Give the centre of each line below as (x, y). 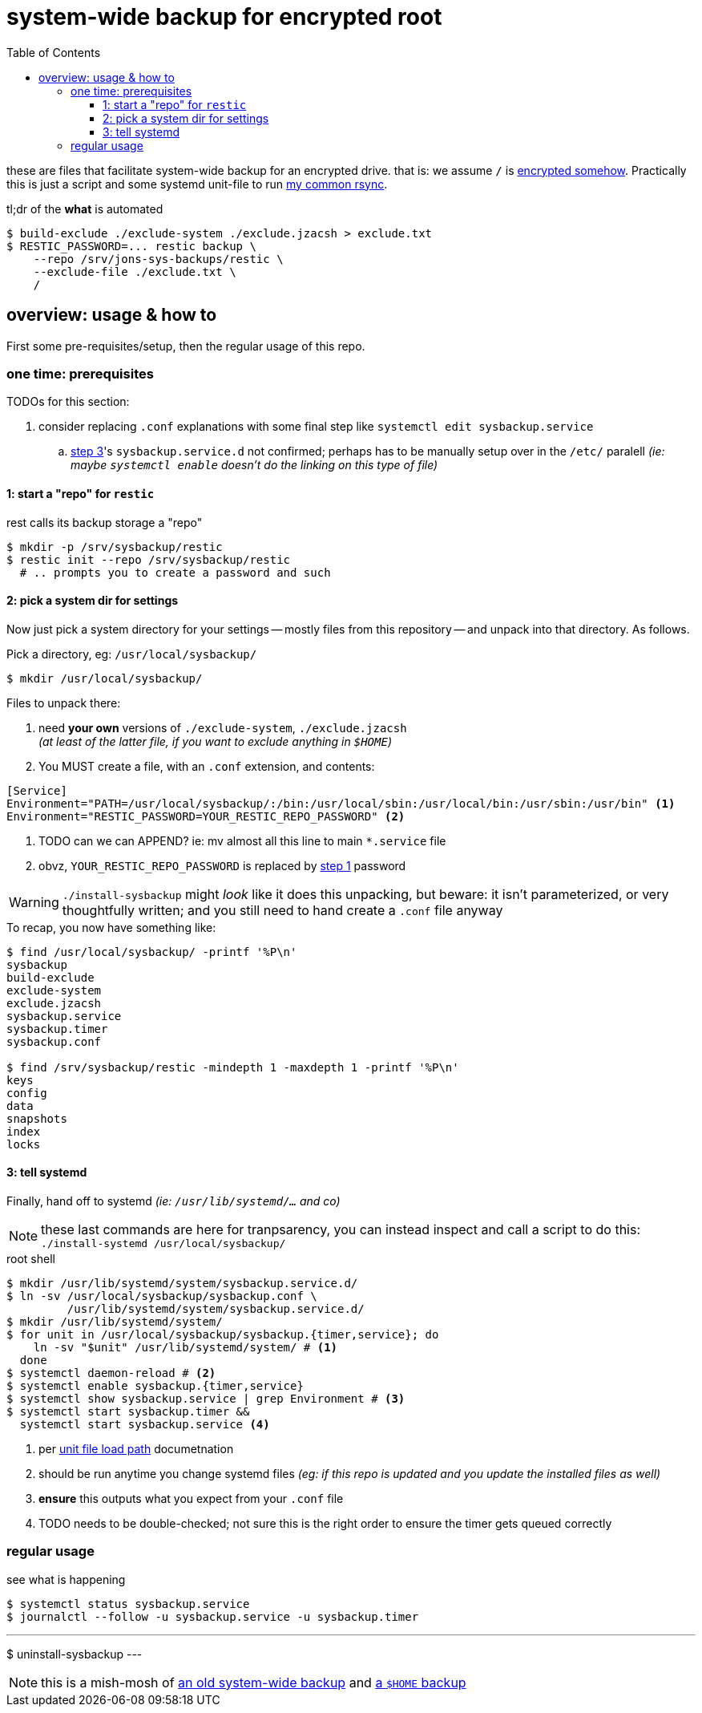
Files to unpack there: (64, 703)
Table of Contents (54, 52)
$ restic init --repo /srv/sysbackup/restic (149, 559)
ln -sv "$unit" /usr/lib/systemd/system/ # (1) (186, 1347)
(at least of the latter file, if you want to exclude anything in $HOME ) (216, 741)
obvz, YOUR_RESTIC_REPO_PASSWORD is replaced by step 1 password (222, 865)
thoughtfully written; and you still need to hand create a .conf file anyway (282, 910)
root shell (31, 1259)
